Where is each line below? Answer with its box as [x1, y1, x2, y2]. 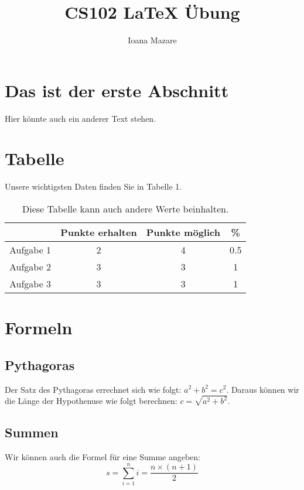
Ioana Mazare [128, 34, 177, 46]
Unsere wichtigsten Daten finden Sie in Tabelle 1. [5, 180, 182, 193]
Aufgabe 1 [9, 242, 52, 256]
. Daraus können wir [226, 383, 299, 395]
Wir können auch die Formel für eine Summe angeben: [5, 451, 200, 463]
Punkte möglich [146, 225, 220, 239]
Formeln [5, 316, 73, 340]
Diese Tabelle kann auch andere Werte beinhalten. [22, 201, 229, 215]
